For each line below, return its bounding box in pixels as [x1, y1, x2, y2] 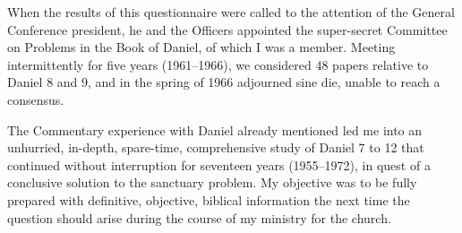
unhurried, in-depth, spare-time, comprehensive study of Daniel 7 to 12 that [7, 138, 424, 157]
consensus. [7, 90, 64, 108]
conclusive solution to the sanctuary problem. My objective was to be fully [7, 173, 417, 192]
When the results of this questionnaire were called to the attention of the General [7, 3, 455, 21]
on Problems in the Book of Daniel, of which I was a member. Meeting [7, 38, 396, 56]
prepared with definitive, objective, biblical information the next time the [7, 190, 410, 209]
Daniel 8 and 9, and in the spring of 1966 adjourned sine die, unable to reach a [7, 73, 441, 91]
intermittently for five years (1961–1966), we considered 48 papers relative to [7, 55, 429, 73]
